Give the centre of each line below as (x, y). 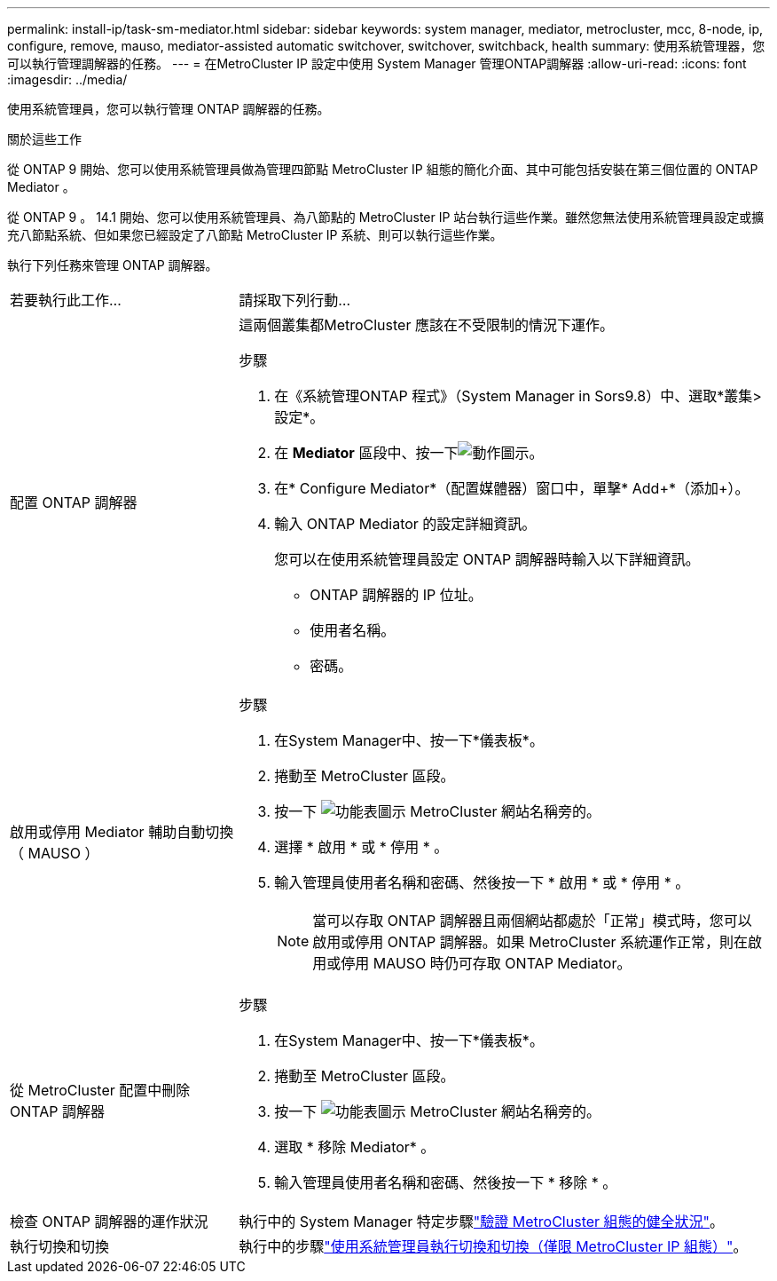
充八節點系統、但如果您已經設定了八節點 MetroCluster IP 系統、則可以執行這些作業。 (255, 235)
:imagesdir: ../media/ (67, 79)
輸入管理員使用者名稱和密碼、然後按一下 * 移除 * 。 (446, 1182)
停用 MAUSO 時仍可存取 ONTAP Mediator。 (486, 963)
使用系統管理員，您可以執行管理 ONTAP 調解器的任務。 (169, 109)
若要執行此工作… (66, 300)
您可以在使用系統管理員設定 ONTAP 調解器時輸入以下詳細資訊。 (487, 559)
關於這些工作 (44, 139)
